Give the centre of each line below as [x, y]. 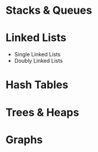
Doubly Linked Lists [39, 61]
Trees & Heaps [42, 112]
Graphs [24, 140]
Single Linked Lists [37, 54]
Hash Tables [37, 85]
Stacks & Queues [49, 10]
